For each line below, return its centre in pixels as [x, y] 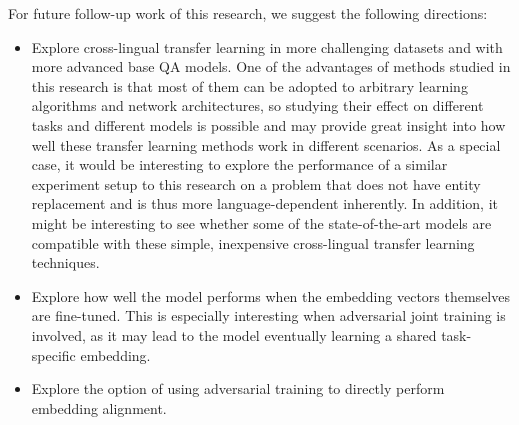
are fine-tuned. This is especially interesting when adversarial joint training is [268, 315]
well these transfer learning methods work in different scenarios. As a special [266, 144]
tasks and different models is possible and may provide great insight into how [268, 124]
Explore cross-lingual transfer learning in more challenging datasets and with [267, 46]
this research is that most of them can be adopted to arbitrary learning [249, 85]
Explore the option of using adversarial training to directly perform [238, 388]
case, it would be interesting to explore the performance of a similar [239, 164]
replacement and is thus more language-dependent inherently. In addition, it [264, 203]
